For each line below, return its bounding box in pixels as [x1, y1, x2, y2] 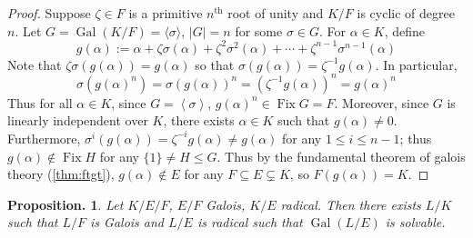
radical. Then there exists [280, 194, 421, 213]
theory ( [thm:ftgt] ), [7, 164, 115, 183]
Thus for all [7, 93, 73, 112]
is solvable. [385, 213, 446, 232]
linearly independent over [7, 111, 148, 130]
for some [235, 21, 283, 40]
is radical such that [196, 213, 303, 232]
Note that [7, 55, 62, 74]
